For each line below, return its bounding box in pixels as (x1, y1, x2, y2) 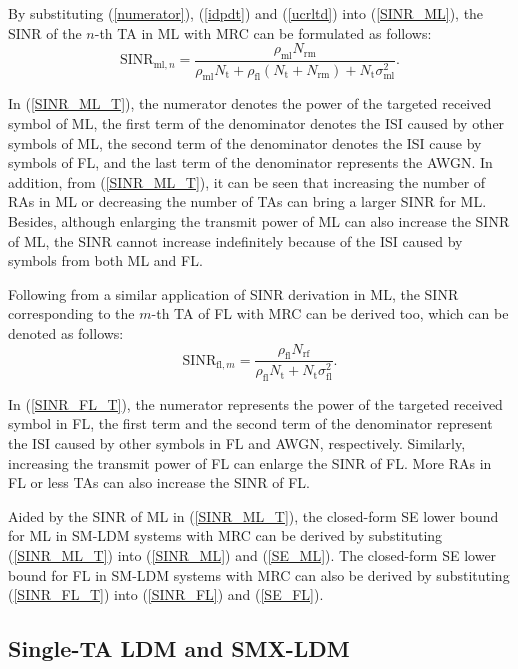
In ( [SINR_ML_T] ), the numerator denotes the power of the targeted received (8, 93, 492, 114)
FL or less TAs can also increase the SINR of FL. (8, 472, 310, 493)
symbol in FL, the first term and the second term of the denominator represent (8, 413, 493, 434)
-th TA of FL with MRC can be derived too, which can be (151, 303, 509, 324)
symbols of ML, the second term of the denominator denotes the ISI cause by (8, 132, 482, 153)
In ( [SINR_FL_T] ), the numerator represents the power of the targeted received (8, 393, 503, 414)
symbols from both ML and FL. (8, 250, 203, 271)
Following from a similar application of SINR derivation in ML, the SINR (8, 283, 459, 304)
